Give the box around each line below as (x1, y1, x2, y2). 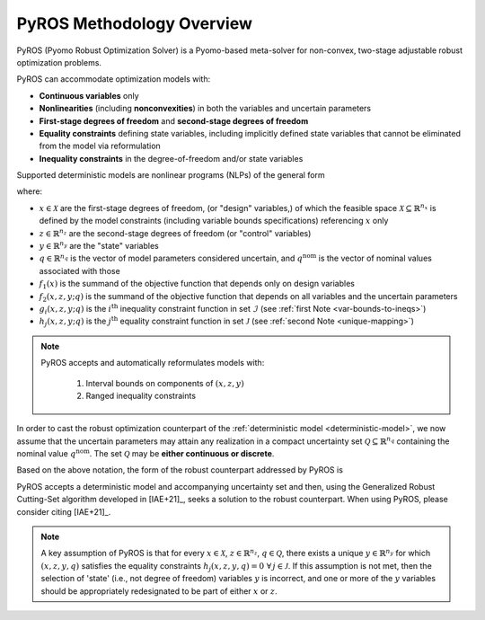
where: (16, 186, 43, 197)
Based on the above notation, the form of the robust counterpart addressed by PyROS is (16, 465, 343, 475)
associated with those (39, 265, 120, 276)
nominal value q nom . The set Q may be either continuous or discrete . (16, 447, 275, 459)
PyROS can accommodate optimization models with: (16, 74, 211, 84)
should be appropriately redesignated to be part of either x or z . (40, 585, 278, 597)
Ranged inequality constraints (85, 390, 197, 401)
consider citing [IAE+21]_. (16, 506, 111, 517)
